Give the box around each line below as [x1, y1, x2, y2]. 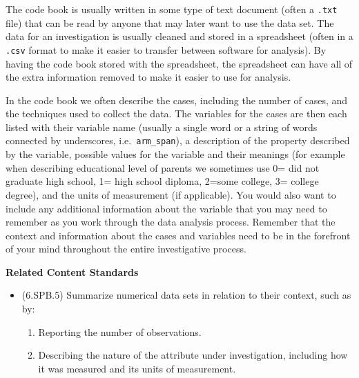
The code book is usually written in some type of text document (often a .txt [6, 2, 338, 16]
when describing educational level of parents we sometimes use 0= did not [6, 160, 320, 175]
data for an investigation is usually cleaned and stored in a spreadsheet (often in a [6, 29, 353, 43]
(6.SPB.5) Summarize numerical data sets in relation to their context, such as [21, 288, 351, 302]
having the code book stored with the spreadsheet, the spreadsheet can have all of [6, 56, 353, 70]
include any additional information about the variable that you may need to [6, 201, 327, 215]
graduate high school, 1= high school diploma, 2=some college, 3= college [6, 174, 319, 188]
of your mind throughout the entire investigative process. [6, 241, 246, 256]
